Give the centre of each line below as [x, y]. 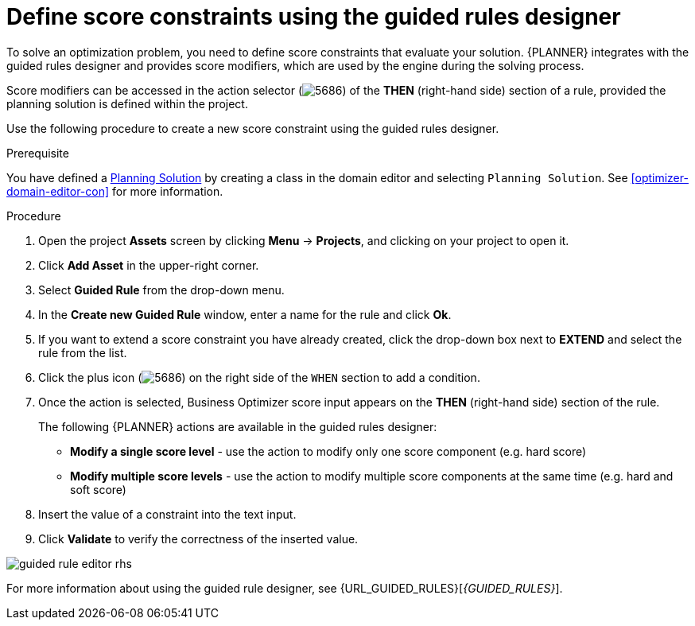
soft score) [98, 489]
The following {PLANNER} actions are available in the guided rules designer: [238, 426]
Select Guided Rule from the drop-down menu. [161, 290]
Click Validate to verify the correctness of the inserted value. [198, 539]
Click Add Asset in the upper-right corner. [149, 265]
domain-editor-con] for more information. [115, 191]
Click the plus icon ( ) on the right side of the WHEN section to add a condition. [259, 377]
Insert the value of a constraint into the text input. [167, 514]
